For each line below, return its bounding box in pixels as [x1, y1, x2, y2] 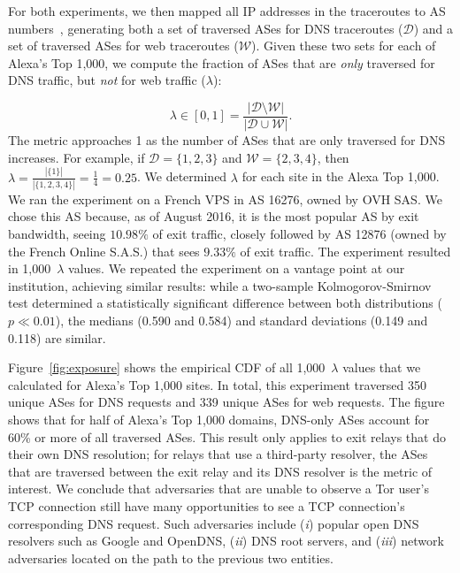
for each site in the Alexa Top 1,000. [241, 167, 440, 186]
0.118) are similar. [8, 328, 106, 347]
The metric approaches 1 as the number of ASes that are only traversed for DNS [8, 131, 446, 149]
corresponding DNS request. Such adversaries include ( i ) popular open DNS [8, 514, 419, 532]
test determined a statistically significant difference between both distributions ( [8, 294, 442, 312]
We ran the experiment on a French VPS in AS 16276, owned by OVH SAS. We [8, 189, 442, 208]
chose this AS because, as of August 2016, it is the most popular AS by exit [8, 207, 419, 225]
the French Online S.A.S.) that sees [8, 241, 200, 260]
